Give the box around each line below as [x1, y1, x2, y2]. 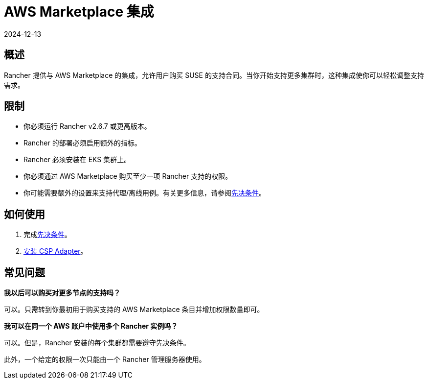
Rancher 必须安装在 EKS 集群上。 [23, 155, 131, 164]
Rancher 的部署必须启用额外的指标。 [23, 139, 141, 147]
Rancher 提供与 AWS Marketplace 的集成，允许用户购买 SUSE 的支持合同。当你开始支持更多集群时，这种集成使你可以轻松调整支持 [4, 71, 424, 79]
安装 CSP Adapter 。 [23, 247, 88, 256]
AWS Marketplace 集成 [4, 3, 154, 20]
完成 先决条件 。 [23, 230, 71, 239]
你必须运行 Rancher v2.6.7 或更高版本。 [23, 122, 151, 131]
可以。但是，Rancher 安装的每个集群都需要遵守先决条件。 [4, 338, 190, 347]
